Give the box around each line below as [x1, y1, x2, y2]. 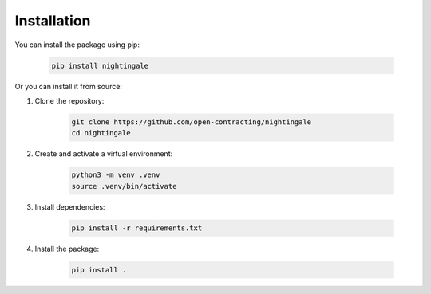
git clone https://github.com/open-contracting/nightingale [71, 117, 312, 127]
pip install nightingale [51, 61, 149, 70]
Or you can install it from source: [14, 81, 123, 91]
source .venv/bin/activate [71, 182, 177, 190]
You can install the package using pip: [14, 40, 140, 49]
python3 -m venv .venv [71, 171, 160, 179]
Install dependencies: [34, 202, 105, 211]
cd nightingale [71, 128, 131, 138]
